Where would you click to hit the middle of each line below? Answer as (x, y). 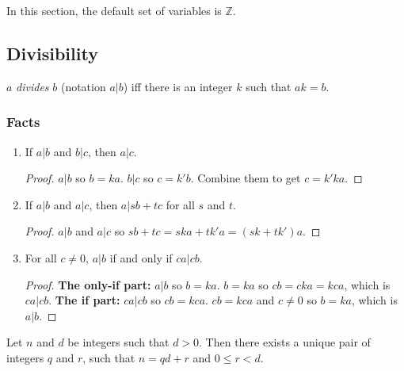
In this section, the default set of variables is (114, 10)
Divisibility (52, 53)
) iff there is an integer (178, 86)
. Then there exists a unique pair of (285, 342)
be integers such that (118, 342)
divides (32, 86)
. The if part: (84, 300)
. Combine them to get (246, 178)
